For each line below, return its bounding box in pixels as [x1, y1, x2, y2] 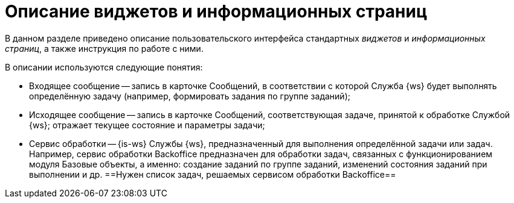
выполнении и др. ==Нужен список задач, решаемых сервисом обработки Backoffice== [29, 169, 396, 180]
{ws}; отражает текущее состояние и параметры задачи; [29, 119, 265, 130]
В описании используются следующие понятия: [5, 61, 203, 72]
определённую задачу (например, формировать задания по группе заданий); [29, 90, 350, 101]
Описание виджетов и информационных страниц [5, 1, 428, 22]
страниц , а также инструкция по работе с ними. [5, 43, 204, 54]
